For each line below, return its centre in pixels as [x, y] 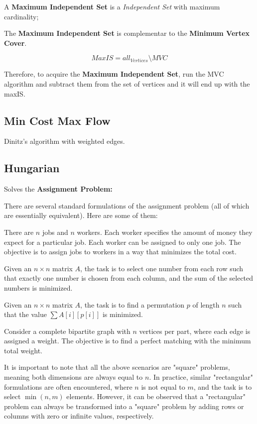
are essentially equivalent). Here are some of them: [81, 215]
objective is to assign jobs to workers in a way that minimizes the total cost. [120, 252]
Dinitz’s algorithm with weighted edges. [64, 141]
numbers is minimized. [38, 287]
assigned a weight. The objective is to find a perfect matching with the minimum [128, 341]
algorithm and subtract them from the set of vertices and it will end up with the [127, 83]
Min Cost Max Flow [57, 120]
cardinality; [21, 16]
